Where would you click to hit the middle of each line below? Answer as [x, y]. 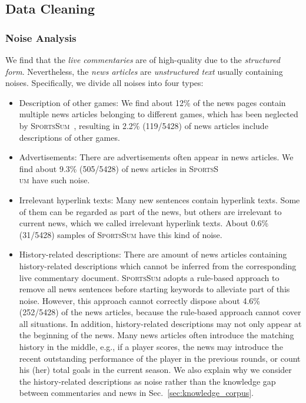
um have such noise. [54, 180]
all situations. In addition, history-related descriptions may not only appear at [160, 323]
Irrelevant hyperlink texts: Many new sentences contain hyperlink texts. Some [159, 199]
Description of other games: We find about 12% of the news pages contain [152, 102]
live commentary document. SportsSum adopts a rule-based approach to [149, 277]
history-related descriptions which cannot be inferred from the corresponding [158, 265]
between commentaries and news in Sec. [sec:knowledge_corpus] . [136, 393]
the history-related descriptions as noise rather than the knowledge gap [147, 381]
